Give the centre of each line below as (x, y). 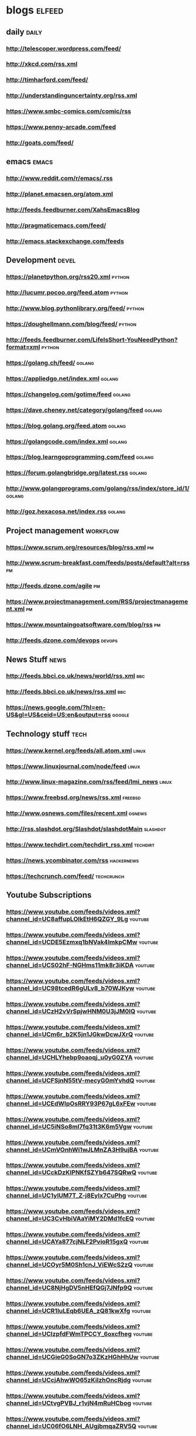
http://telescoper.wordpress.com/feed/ (63, 49)
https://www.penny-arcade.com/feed (61, 127)
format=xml (23, 347)
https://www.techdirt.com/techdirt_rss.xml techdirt (80, 845)
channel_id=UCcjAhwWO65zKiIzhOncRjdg (68, 1380)
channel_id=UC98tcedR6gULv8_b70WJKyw (70, 988)
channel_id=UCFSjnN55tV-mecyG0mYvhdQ (70, 1080)
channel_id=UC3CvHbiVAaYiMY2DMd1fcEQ (70, 1219)
